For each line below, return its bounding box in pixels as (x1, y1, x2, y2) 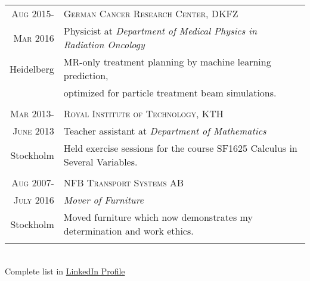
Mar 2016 (13, 30, 54, 45)
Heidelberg (10, 61, 54, 76)
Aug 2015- (11, 7, 54, 20)
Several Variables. (63, 155, 138, 168)
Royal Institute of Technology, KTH (63, 107, 224, 120)
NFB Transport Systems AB (63, 176, 184, 189)
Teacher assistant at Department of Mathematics (63, 124, 266, 138)
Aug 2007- (11, 176, 54, 189)
